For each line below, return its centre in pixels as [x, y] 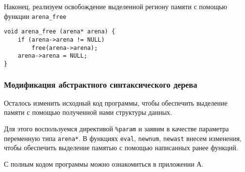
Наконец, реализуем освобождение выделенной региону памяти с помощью [116, 6]
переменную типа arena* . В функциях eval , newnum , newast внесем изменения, [123, 138]
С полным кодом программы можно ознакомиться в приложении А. [104, 164]
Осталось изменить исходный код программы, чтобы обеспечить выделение [116, 102]
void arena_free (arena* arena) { [60, 32]
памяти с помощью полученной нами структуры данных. [88, 112]
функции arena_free [35, 16]
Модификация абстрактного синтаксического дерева [101, 85]
